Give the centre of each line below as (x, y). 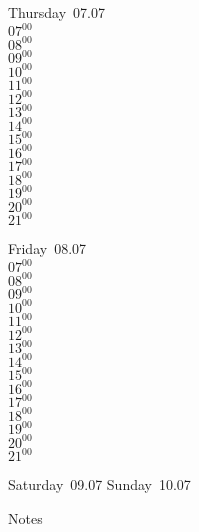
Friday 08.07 (47, 248)
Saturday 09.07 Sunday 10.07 (99, 484)
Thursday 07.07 (56, 12)
